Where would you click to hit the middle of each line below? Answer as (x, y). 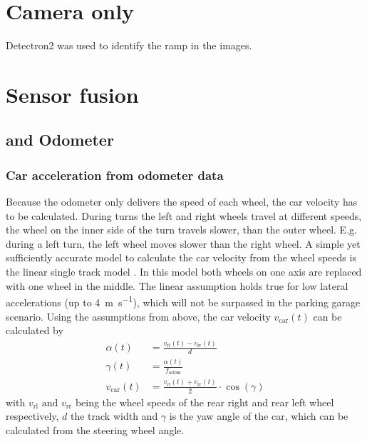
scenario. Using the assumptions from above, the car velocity (138, 316)
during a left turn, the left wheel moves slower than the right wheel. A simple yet (183, 243)
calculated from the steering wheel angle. (95, 430)
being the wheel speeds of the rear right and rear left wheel (205, 402)
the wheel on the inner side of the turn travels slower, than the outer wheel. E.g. (181, 230)
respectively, (32, 416)
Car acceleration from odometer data (115, 175)
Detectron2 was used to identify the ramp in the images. (129, 45)
